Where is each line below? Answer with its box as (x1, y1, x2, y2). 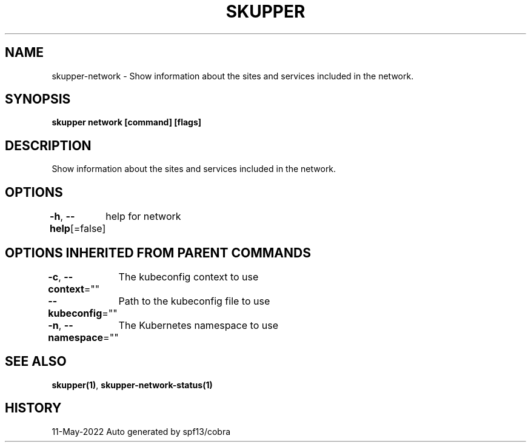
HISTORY (5, 400, 62, 416)
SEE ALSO (5, 354, 67, 369)
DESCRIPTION (5, 137, 92, 153)
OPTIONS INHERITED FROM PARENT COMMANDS (5, 245, 311, 260)
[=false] (70, 222, 106, 235)
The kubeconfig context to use (118, 270, 259, 283)
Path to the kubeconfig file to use (118, 294, 270, 307)
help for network (105, 210, 181, 223)
